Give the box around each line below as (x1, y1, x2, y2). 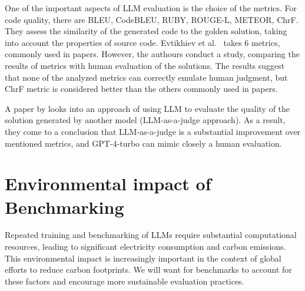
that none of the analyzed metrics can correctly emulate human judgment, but (5, 71, 288, 83)
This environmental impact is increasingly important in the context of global (5, 252, 281, 264)
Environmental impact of (5, 171, 211, 196)
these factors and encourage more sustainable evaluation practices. (5, 275, 244, 287)
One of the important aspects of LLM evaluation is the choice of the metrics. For (5, 2, 297, 14)
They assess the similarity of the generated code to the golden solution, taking (5, 25, 287, 37)
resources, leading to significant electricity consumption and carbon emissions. (5, 240, 286, 253)
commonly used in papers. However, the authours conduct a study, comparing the (5, 48, 300, 60)
